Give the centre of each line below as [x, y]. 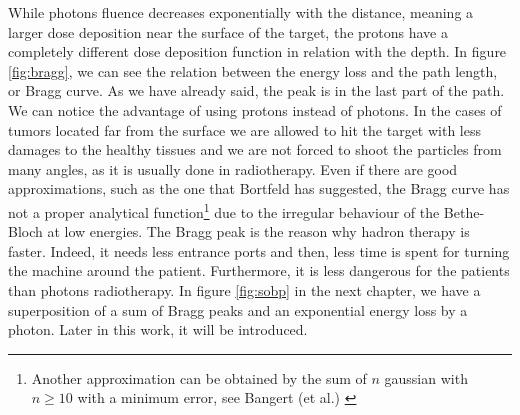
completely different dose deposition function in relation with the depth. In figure [257, 51]
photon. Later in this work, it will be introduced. [158, 329]
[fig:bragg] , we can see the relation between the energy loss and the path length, [253, 70]
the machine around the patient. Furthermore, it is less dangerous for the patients [259, 270]
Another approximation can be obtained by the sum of [199, 377]
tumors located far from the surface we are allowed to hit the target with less [244, 129]
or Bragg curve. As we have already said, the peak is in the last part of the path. [256, 90]
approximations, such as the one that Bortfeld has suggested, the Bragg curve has [259, 188]
